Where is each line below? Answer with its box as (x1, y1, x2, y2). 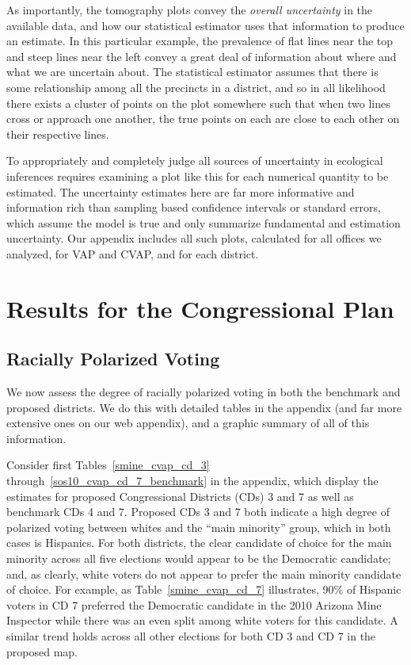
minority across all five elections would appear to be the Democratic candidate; (6, 550, 391, 567)
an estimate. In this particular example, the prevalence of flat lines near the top (6, 32, 394, 49)
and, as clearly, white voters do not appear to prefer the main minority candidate (6, 565, 401, 582)
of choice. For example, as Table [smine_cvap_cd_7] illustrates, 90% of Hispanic (6, 581, 401, 598)
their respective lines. (6, 125, 109, 142)
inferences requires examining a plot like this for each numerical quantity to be (6, 167, 389, 184)
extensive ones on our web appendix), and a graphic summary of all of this (6, 415, 370, 431)
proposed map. (6, 643, 78, 659)
